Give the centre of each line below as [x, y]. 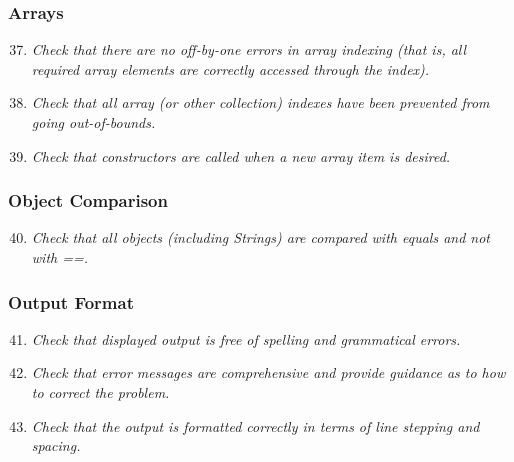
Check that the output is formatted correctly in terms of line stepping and [255, 425]
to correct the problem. [100, 392]
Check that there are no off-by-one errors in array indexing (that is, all [249, 49]
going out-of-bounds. [93, 122]
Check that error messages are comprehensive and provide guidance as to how [268, 372]
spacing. [56, 445]
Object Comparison [88, 200]
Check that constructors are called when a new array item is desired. [241, 155]
